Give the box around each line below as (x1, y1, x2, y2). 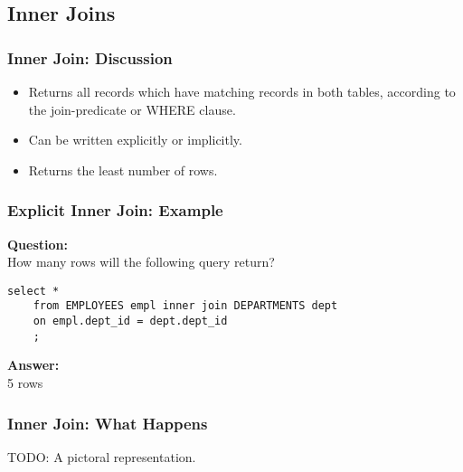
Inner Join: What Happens (7, 411, 208, 434)
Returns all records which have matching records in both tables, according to (28, 82, 456, 100)
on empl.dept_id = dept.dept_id (33, 315, 228, 328)
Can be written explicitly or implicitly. (28, 130, 242, 149)
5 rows (7, 373, 43, 392)
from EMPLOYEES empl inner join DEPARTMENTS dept (33, 299, 338, 313)
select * (7, 284, 60, 297)
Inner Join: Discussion (7, 46, 173, 69)
